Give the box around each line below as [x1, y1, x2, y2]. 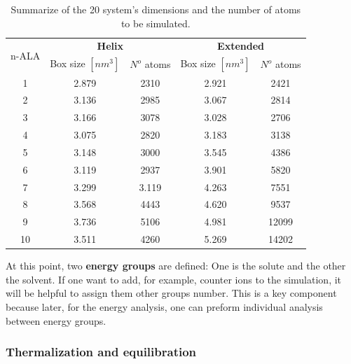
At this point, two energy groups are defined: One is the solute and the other [6, 258, 346, 273]
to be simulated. [121, 15, 191, 30]
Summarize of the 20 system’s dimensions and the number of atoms [11, 2, 301, 16]
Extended [217, 38, 264, 53]
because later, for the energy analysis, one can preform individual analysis [6, 300, 323, 314]
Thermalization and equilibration [6, 343, 197, 360]
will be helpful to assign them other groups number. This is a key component [6, 286, 337, 300]
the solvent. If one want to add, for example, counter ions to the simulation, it [6, 272, 342, 286]
